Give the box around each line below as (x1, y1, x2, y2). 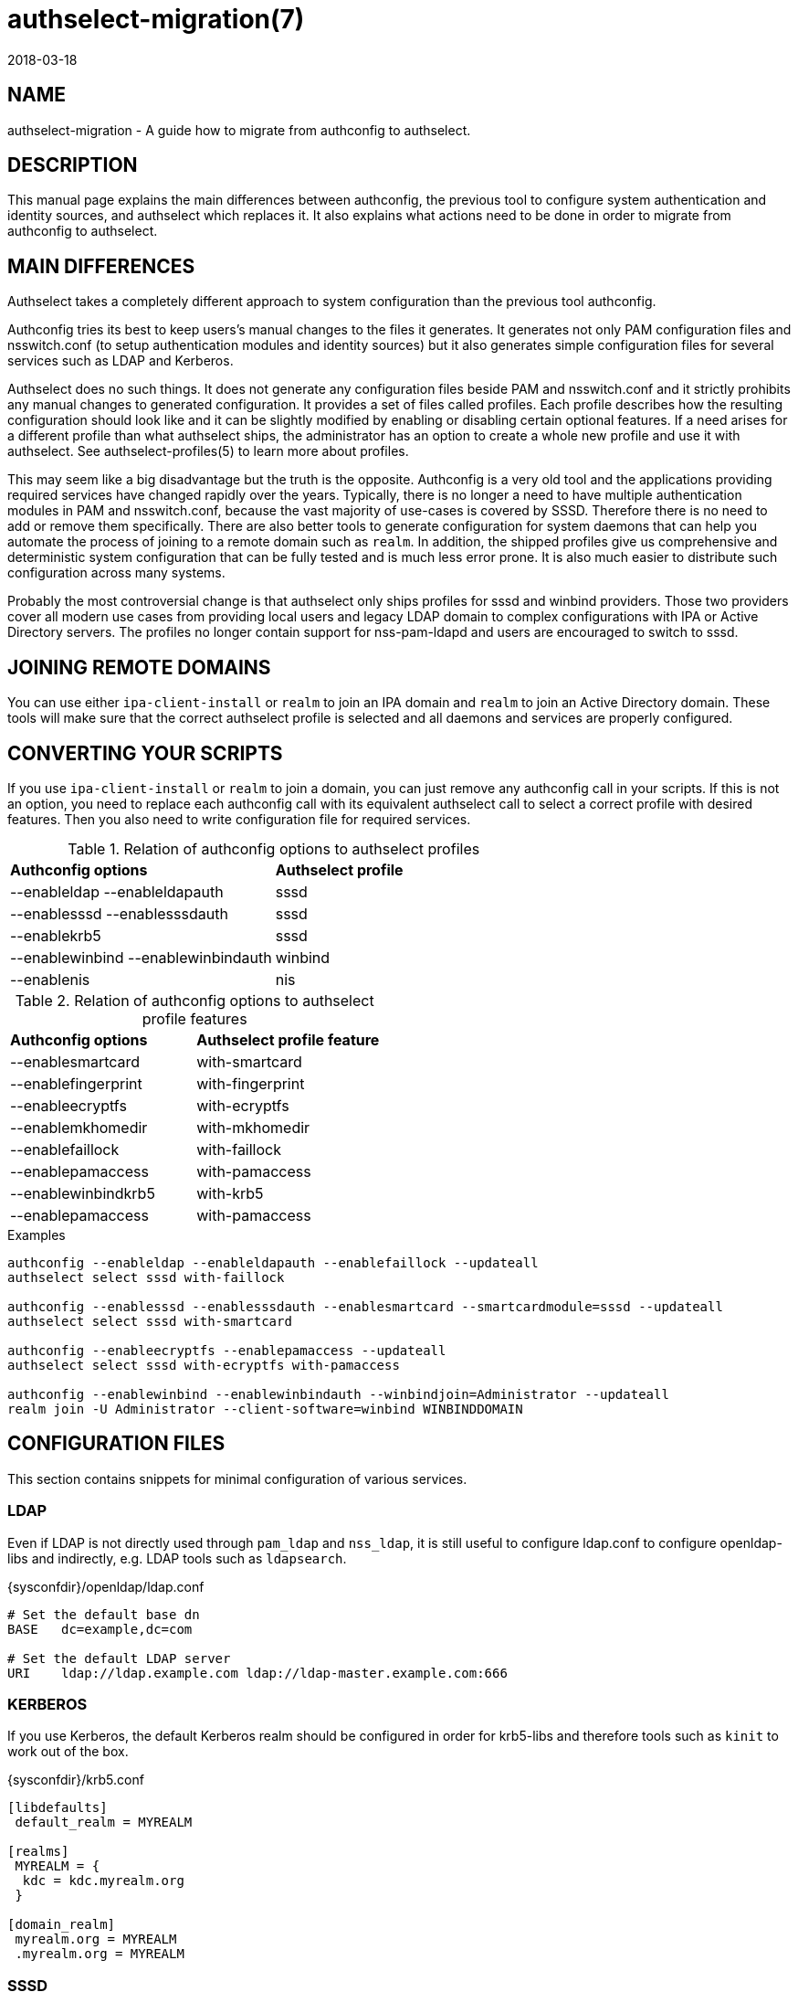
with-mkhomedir (196, 1118, 310, 1137)
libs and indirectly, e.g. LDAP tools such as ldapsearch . (7, 1550, 347, 1566)
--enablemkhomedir (10, 1118, 148, 1137)
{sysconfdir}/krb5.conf (7, 1772, 144, 1788)
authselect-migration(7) (7, 4, 305, 35)
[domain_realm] (7, 1917, 116, 1933)
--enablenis (10, 970, 90, 989)
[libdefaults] (7, 1800, 108, 1816)
